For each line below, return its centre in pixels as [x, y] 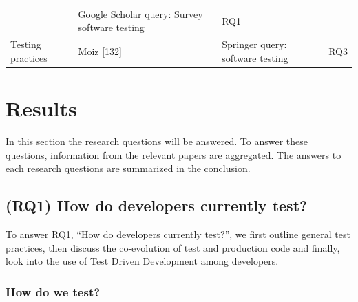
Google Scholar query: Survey [140, 13]
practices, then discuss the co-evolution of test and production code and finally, [173, 247]
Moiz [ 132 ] [100, 51]
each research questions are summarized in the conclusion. [128, 168]
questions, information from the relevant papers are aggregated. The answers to [173, 154]
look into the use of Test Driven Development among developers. [142, 261]
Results [41, 108]
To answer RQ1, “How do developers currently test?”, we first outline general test [178, 234]
